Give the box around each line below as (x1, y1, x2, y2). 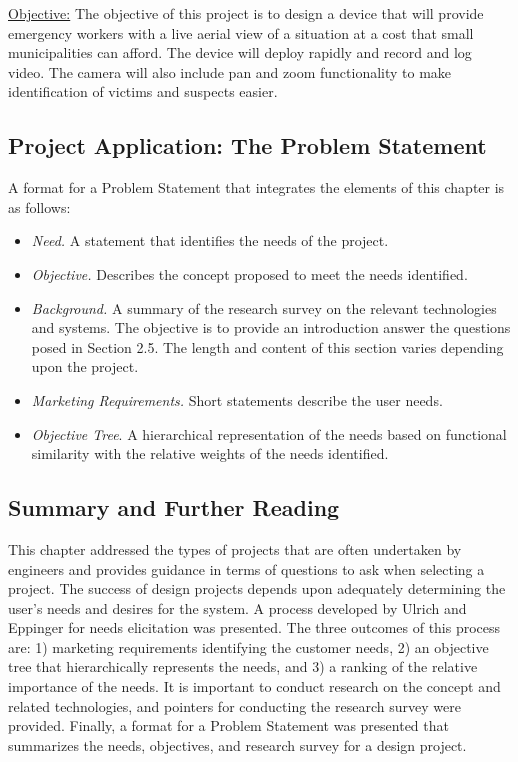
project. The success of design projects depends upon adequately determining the (8, 578, 506, 599)
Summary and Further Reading (8, 492, 340, 523)
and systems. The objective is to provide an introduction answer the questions (31, 317, 511, 338)
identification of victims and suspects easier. (8, 81, 278, 102)
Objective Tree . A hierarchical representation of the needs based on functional (31, 423, 507, 444)
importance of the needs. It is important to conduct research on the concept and (8, 676, 501, 697)
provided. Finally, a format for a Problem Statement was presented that (8, 715, 449, 736)
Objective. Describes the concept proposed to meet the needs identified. (31, 263, 468, 284)
